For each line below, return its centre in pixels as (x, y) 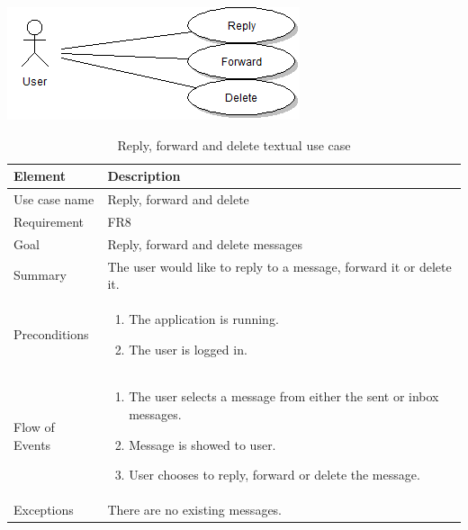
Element (40, 176)
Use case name (54, 199)
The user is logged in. (188, 349)
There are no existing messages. (195, 510)
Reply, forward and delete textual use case (234, 144)
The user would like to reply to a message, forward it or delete (279, 266)
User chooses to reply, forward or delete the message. (274, 475)
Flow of (34, 427)
